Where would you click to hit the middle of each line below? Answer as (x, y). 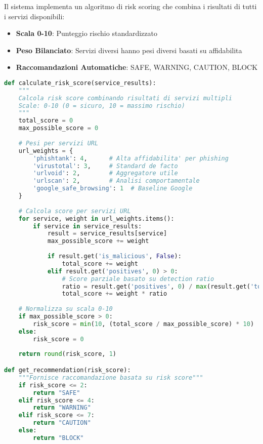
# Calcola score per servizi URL (75, 211)
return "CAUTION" (62, 423)
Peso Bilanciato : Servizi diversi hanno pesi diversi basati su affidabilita (129, 50)
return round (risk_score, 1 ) (67, 354)
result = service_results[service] (107, 234)
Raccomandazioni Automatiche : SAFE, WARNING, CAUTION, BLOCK (137, 67)
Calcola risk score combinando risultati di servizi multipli (125, 98)
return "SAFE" (57, 393)
